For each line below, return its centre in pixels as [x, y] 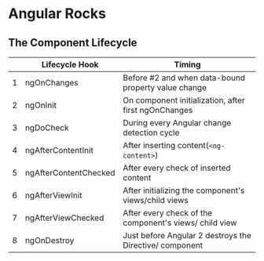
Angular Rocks [57, 14]
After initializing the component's [184, 190]
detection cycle [151, 132]
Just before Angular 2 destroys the [187, 236]
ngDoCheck [47, 128]
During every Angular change [177, 123]
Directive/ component [163, 245]
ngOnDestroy [49, 240]
